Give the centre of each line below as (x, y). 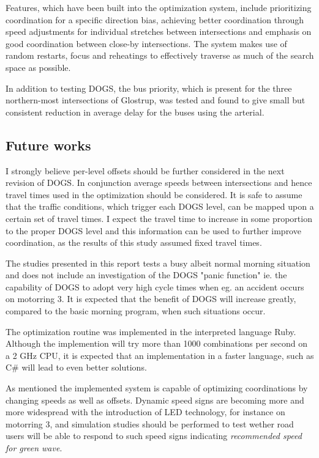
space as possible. (38, 67)
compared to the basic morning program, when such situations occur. (136, 311)
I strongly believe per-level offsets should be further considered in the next (145, 170)
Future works (48, 145)
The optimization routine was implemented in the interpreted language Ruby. (151, 331)
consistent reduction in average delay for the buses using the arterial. (135, 112)
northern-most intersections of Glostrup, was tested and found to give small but (156, 100)
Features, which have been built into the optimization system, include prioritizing (159, 7)
